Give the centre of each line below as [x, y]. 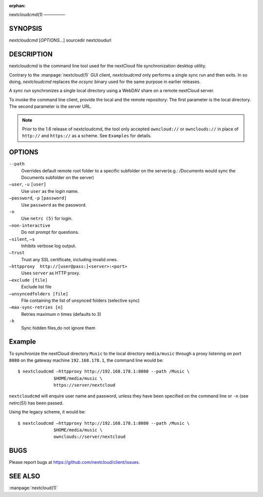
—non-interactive [30, 225]
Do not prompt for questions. [50, 232]
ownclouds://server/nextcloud [90, 437]
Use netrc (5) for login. [47, 218]
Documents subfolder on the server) [58, 178]
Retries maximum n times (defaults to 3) [61, 314]
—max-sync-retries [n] [36, 307]
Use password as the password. [54, 205]
